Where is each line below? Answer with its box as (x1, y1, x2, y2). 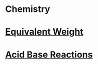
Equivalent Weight (5, 26, 84, 38)
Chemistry (5, 3, 50, 15)
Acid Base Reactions (5, 49, 93, 60)
